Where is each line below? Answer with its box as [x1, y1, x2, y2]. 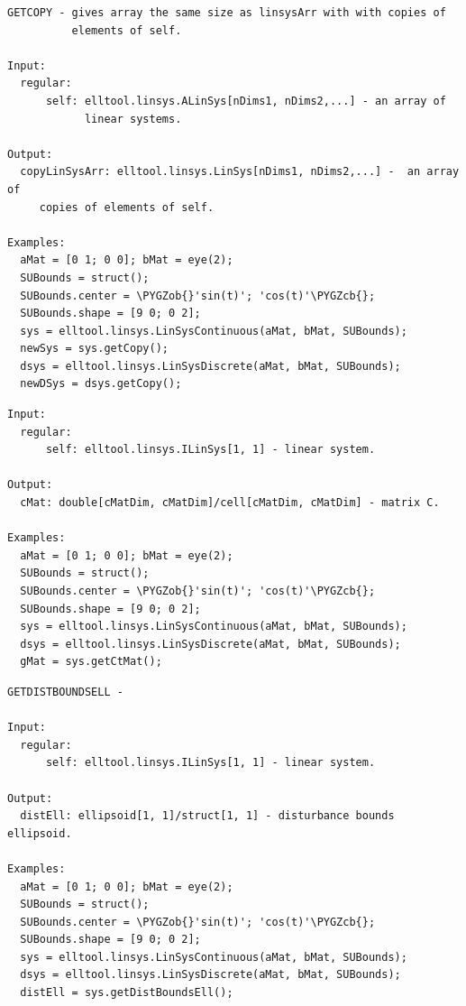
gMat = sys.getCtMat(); [20, 655, 162, 669]
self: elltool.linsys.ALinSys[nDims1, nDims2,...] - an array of [45, 94, 446, 107]
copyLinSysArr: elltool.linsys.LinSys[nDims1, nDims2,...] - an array [20, 165, 460, 179]
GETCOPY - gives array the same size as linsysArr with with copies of [7, 6, 446, 19]
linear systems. [84, 112, 182, 125]
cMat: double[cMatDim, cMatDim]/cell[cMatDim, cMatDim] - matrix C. [20, 496, 440, 510]
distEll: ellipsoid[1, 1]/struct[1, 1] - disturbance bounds [20, 809, 395, 823]
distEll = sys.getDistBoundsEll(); [20, 986, 233, 1000]
